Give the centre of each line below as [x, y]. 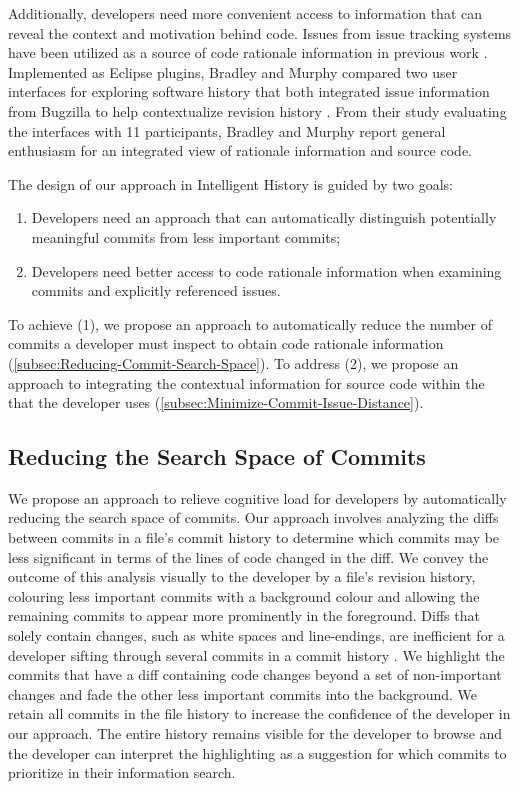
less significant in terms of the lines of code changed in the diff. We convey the [248, 556]
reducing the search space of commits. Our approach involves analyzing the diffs [253, 517]
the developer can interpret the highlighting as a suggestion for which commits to [257, 752]
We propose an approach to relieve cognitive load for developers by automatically [257, 497]
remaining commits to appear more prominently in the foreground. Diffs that [244, 615]
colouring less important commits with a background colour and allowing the [244, 595]
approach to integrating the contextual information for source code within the [246, 382]
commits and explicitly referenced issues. [156, 290]
